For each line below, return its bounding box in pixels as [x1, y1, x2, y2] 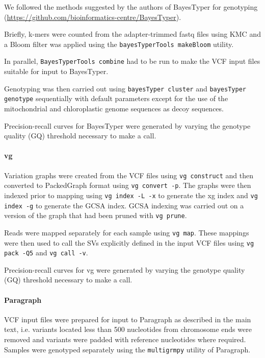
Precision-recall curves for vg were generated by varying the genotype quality [4, 264, 245, 275]
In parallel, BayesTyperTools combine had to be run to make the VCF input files [4, 56, 260, 66]
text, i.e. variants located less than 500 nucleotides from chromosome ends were [4, 324, 252, 335]
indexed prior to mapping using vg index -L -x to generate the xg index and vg [4, 189, 258, 200]
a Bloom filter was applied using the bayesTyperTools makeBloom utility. [4, 38, 234, 49]
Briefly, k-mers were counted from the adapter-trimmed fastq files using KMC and [4, 29, 261, 39]
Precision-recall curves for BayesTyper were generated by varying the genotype [4, 120, 251, 131]
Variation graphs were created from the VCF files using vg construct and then [4, 170, 254, 180]
